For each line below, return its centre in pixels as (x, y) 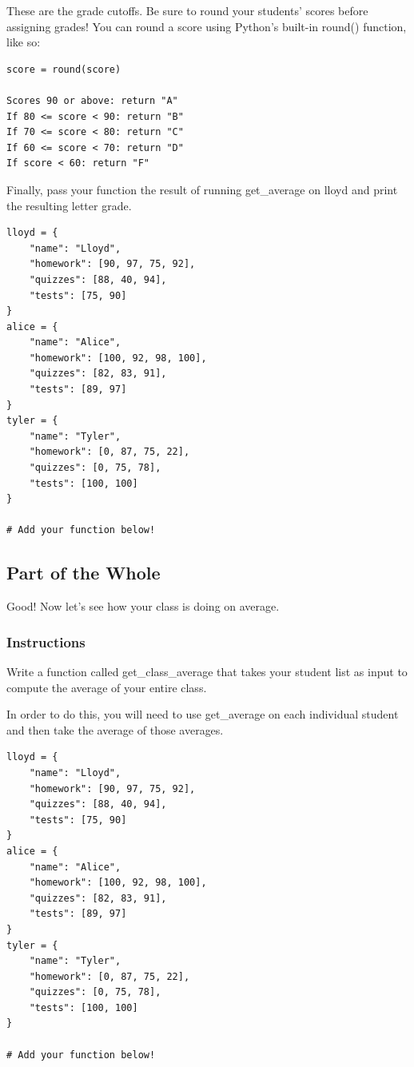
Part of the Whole (84, 573)
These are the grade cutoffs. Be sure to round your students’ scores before (187, 10)
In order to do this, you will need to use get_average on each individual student (203, 714)
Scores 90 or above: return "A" (92, 100)
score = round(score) (64, 69)
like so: (24, 42)
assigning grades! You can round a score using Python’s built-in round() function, (207, 26)
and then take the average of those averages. (115, 729)
